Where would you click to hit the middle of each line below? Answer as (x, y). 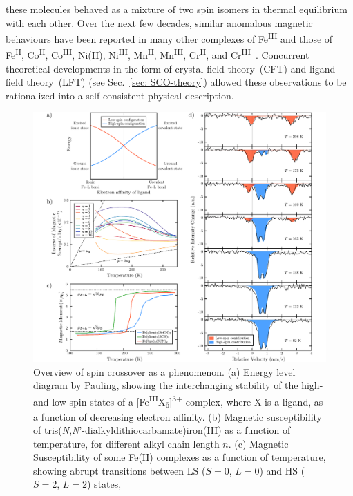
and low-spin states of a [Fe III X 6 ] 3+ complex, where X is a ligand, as (178, 401)
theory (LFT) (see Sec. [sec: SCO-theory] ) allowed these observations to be (187, 82)
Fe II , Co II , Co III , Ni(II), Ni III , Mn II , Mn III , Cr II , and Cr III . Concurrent (158, 54)
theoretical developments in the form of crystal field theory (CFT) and (156, 68)
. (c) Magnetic (258, 443)
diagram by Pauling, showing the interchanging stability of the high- (178, 385)
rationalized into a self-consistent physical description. (120, 95)
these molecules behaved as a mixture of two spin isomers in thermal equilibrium (176, 9)
